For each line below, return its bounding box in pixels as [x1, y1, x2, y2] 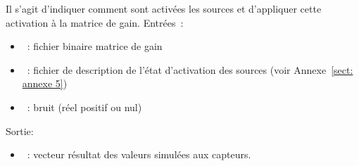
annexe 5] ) [22, 76, 68, 91]
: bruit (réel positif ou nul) [27, 99, 142, 114]
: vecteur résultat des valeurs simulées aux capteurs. [27, 147, 251, 162]
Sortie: [6, 123, 34, 138]
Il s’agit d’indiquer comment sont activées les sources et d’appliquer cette [6, 1, 322, 15]
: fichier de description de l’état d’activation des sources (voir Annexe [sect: [27, 62, 353, 77]
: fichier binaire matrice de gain [27, 39, 163, 53]
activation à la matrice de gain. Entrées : [6, 15, 184, 30]
